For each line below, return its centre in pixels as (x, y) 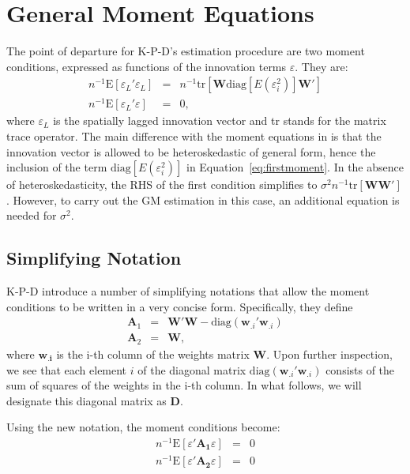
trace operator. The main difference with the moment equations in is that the (194, 136)
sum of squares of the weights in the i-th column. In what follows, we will (184, 385)
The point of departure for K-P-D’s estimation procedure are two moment (186, 51)
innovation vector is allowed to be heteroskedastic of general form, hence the (191, 151)
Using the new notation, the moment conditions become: (143, 427)
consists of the (360, 369)
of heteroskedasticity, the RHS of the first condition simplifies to (162, 184)
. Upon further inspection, (329, 354)
